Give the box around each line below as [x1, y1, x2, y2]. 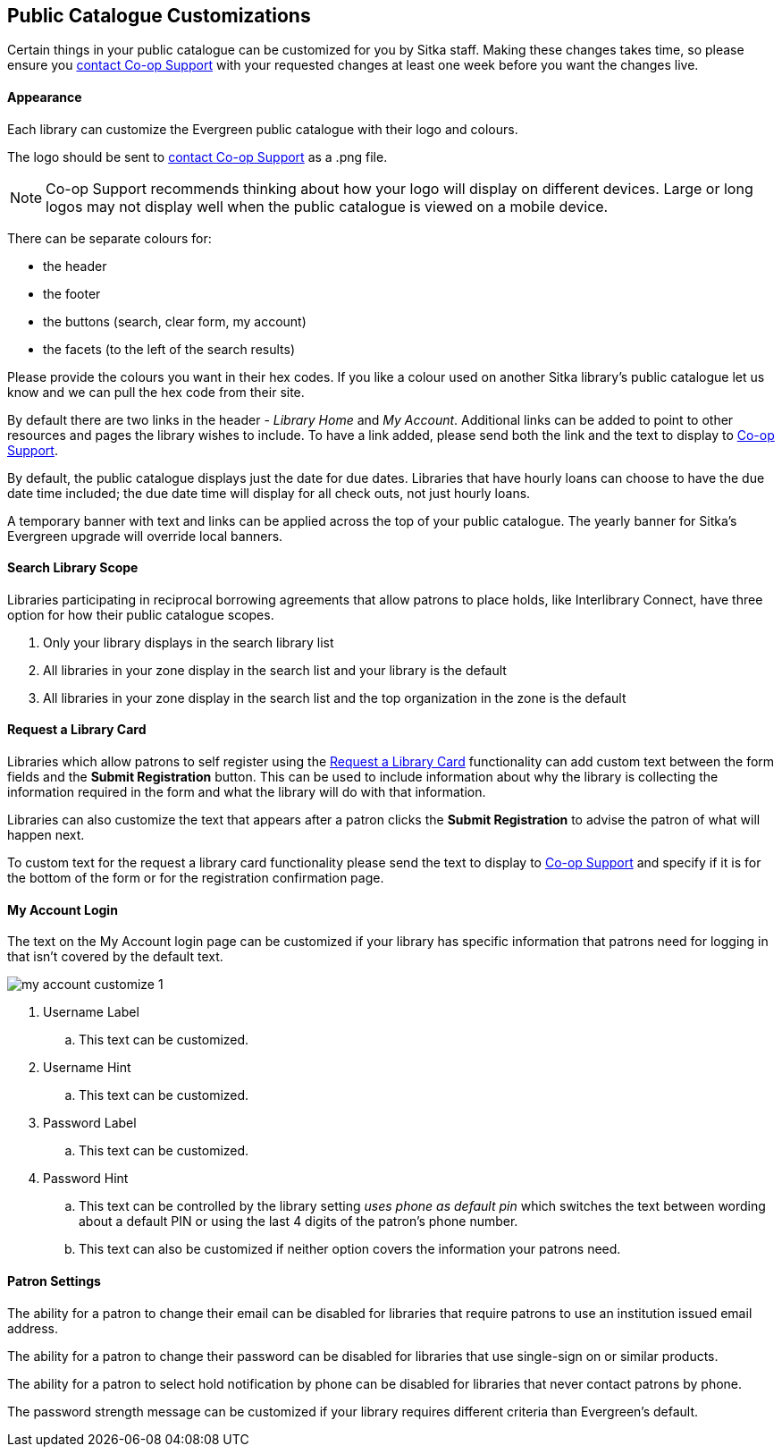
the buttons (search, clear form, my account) [43, 313, 307, 329]
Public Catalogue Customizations [7, 4, 311, 27]
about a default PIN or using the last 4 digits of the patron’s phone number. [79, 1213, 518, 1230]
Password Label [43, 1115, 137, 1131]
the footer [43, 285, 101, 301]
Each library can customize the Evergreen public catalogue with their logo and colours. [7, 121, 518, 137]
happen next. [7, 827, 85, 843]
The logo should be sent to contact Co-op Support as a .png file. [7, 148, 388, 165]
